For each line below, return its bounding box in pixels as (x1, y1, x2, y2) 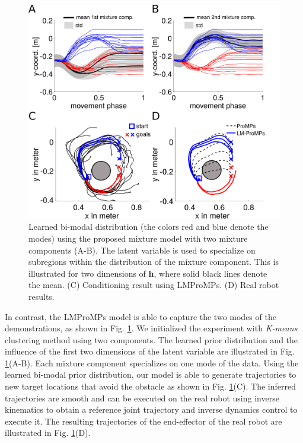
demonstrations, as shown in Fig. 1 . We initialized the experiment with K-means (5, 322, 298, 334)
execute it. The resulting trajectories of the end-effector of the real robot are (5, 414, 282, 427)
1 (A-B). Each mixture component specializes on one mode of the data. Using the (5, 356, 299, 369)
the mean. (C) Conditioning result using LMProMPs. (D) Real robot (28, 279, 279, 291)
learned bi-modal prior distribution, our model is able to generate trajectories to (5, 368, 296, 381)
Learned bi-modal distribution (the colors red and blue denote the (28, 220, 269, 233)
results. (28, 290, 55, 302)
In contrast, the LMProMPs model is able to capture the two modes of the (5, 310, 276, 322)
